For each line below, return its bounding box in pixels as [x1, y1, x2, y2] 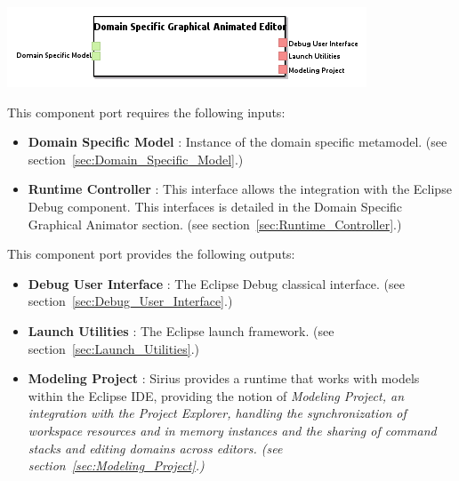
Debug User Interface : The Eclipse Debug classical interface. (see [28, 274, 405, 293]
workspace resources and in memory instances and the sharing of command [28, 421, 437, 439]
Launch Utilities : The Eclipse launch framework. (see [28, 321, 334, 340]
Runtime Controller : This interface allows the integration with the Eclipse [28, 180, 452, 198]
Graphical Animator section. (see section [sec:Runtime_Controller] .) [28, 214, 402, 233]
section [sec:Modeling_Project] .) [28, 456, 205, 475]
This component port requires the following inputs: [7, 102, 286, 121]
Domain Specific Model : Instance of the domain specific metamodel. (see [28, 132, 447, 151]
